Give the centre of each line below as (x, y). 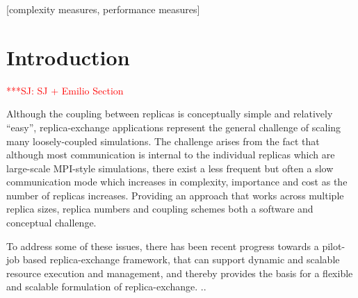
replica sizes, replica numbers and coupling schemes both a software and (160, 209)
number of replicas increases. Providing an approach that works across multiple (175, 195)
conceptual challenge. (51, 223)
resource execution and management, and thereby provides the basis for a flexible (180, 273)
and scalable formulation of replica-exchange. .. (106, 287)
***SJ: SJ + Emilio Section (65, 90)
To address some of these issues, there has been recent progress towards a (163, 246)
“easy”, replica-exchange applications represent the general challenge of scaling (174, 127)
